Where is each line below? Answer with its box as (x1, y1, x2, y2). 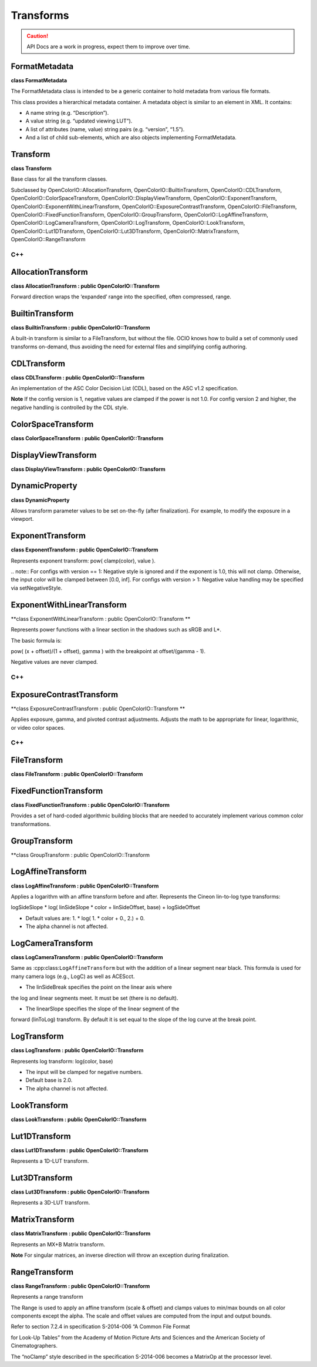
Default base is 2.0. (25, 1077, 73, 1084)
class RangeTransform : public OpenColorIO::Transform (11, 1282, 150, 1289)
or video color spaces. (11, 724, 65, 731)
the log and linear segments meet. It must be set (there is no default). (11, 995, 178, 1002)
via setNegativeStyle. (11, 584, 63, 591)
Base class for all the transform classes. (11, 175, 108, 182)
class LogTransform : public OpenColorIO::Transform (11, 1047, 144, 1054)
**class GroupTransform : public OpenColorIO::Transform (11, 851, 150, 859)
